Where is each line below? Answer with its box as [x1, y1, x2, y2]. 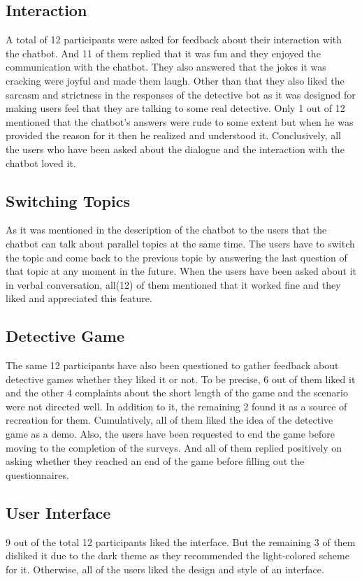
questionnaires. [6, 467, 69, 482]
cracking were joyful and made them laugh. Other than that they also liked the [6, 73, 345, 87]
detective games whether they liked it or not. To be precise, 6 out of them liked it [6, 371, 356, 386]
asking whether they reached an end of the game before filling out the [6, 454, 305, 468]
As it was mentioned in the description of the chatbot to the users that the [6, 222, 327, 237]
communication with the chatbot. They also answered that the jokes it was [6, 59, 326, 74]
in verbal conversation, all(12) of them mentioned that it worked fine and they [6, 277, 341, 292]
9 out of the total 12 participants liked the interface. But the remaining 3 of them [6, 534, 356, 549]
